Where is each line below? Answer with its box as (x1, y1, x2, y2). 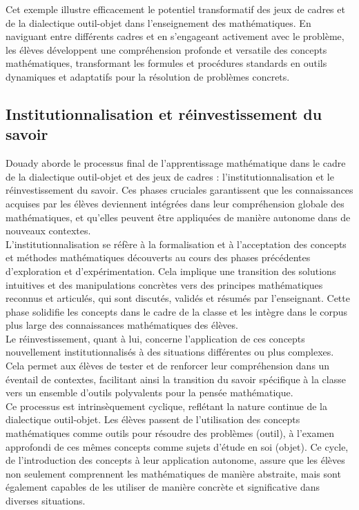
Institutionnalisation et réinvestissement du (6, 103, 322, 124)
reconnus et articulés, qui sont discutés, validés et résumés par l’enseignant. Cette (6, 291, 350, 305)
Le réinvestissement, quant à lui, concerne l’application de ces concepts (6, 331, 305, 345)
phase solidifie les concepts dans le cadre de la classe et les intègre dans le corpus (6, 304, 348, 318)
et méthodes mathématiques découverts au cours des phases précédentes (6, 250, 311, 265)
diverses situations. (6, 493, 86, 507)
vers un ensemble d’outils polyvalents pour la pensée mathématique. (6, 385, 293, 400)
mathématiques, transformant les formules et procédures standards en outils (6, 56, 327, 70)
